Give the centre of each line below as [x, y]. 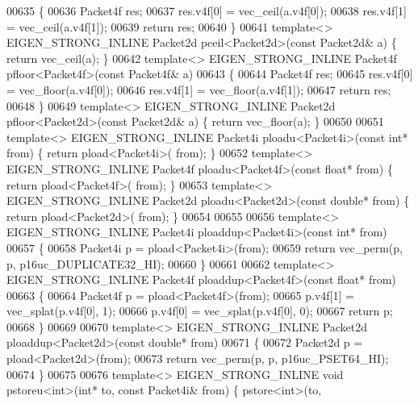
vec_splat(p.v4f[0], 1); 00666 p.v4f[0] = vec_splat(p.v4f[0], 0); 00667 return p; [200, 311]
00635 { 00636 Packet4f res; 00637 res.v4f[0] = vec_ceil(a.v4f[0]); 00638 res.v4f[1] [207, 10]
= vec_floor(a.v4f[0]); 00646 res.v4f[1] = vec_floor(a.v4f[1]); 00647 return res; [199, 89]
